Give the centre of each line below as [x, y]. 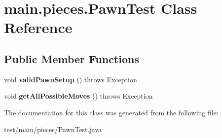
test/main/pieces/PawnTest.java [53, 129]
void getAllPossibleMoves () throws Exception [78, 96]
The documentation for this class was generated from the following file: [111, 112]
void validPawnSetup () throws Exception [71, 79]
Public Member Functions [72, 58]
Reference [38, 27]
